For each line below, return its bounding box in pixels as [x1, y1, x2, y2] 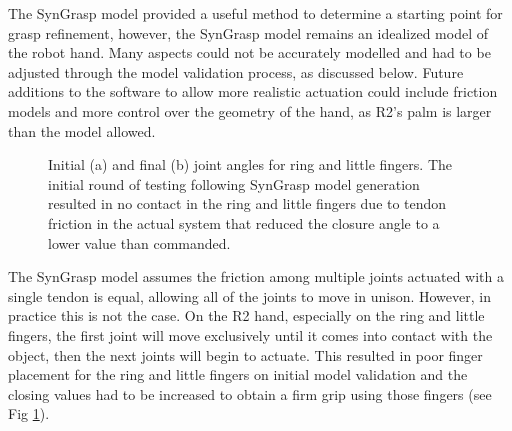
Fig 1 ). [8, 403, 50, 424]
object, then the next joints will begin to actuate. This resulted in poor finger [8, 344, 483, 365]
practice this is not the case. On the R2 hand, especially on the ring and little [8, 305, 485, 326]
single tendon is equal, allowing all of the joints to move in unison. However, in [8, 285, 491, 306]
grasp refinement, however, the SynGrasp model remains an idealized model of [8, 22, 489, 43]
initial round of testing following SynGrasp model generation [48, 173, 420, 194]
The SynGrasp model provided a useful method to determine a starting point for [8, 3, 503, 23]
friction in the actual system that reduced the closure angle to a [48, 212, 440, 233]
